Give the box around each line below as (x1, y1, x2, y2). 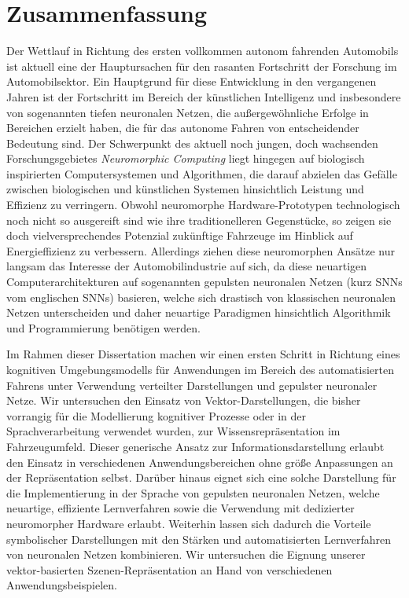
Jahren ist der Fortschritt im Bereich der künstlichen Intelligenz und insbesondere (6, 88, 401, 105)
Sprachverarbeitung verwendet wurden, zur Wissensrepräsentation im (6, 423, 341, 439)
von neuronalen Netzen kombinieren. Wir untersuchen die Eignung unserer (6, 546, 366, 563)
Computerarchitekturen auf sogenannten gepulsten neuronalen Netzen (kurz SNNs (6, 273, 403, 290)
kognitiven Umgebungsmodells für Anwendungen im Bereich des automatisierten (6, 361, 394, 377)
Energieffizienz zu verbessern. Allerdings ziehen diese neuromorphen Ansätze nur (6, 242, 395, 259)
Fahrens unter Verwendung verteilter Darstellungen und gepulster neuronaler (6, 376, 378, 393)
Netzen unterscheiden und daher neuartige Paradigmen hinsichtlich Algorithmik (6, 304, 391, 321)
